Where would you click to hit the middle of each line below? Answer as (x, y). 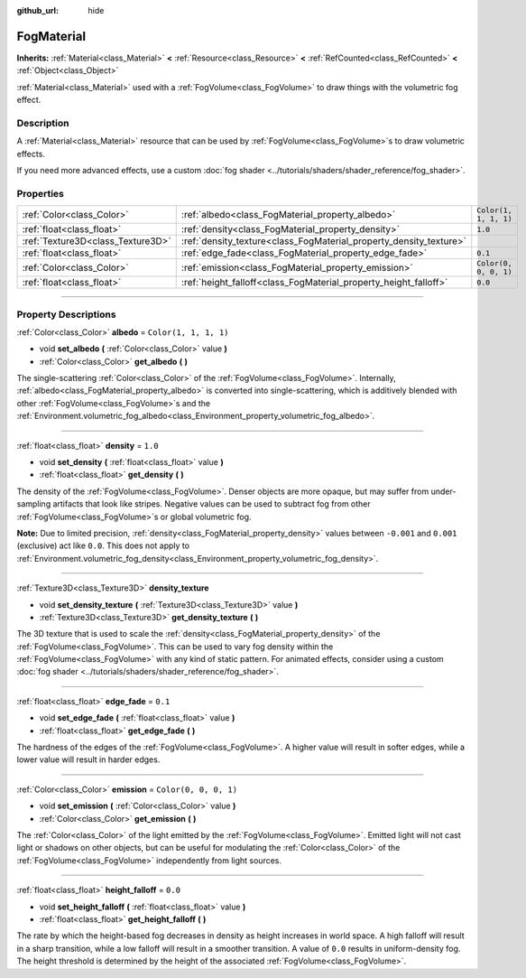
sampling (34, 504)
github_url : (37, 10)
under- (443, 491)
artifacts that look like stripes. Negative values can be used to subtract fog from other (212, 504)
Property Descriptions (66, 314)
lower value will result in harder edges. (88, 759)
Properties (41, 193)
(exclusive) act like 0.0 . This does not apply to (103, 545)
